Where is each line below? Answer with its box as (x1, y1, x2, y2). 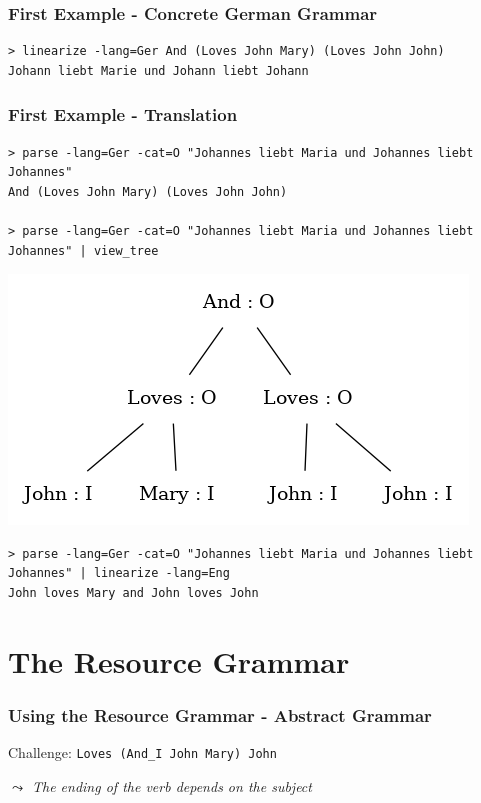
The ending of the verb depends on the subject (31, 775, 312, 796)
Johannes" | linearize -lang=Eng (8, 566, 230, 581)
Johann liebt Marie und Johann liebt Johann (8, 63, 309, 78)
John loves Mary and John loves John (8, 585, 259, 600)
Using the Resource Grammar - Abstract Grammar (8, 702, 432, 727)
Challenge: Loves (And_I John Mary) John (8, 742, 277, 763)
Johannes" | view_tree (8, 243, 159, 258)
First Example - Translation (8, 102, 238, 127)
